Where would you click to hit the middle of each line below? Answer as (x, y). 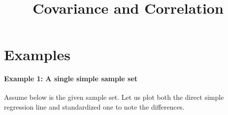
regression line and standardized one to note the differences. (94, 106)
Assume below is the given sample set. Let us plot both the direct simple (114, 97)
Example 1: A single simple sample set (71, 79)
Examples (37, 55)
